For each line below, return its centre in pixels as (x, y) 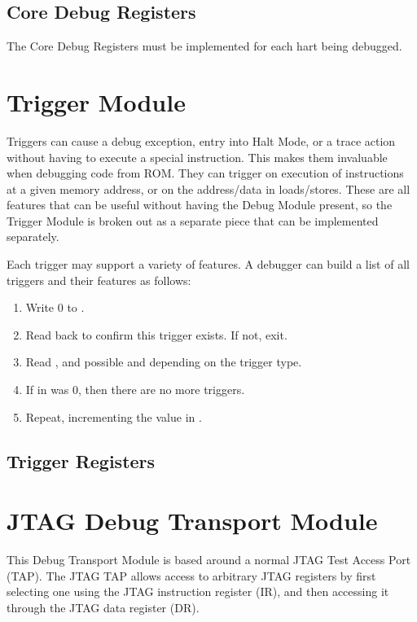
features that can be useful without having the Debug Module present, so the (200, 205)
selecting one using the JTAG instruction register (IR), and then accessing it (198, 591)
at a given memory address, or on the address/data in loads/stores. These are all (208, 188)
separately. (33, 237)
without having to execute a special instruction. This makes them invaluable (197, 157)
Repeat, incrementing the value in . (114, 416)
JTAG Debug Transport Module (192, 521)
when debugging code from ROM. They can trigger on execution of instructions (205, 173)
